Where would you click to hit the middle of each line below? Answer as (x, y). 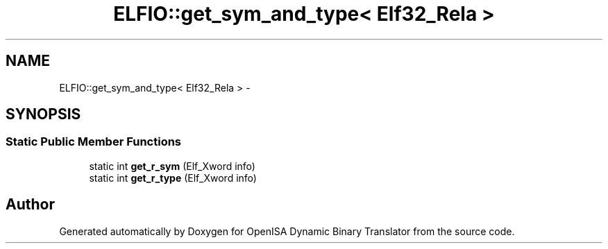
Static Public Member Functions (94, 142)
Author (30, 205)
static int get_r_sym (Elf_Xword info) (172, 166)
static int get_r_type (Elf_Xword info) (173, 178)
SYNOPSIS (43, 114)
